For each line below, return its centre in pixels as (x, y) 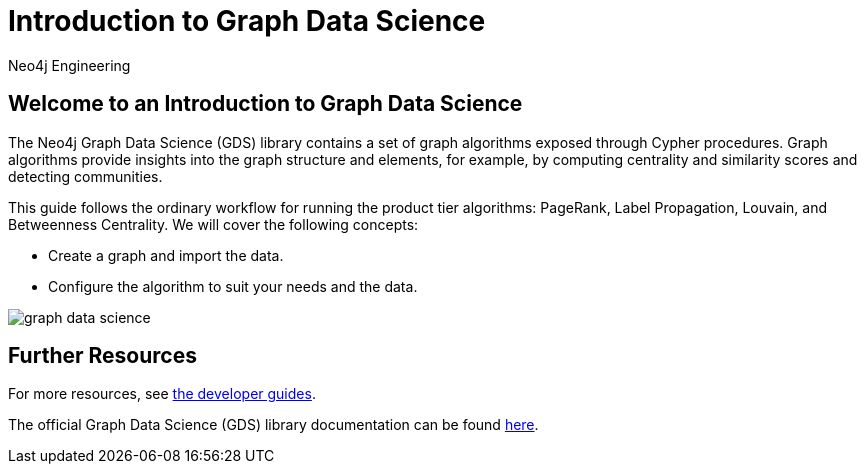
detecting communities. (85, 176)
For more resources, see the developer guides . (162, 394)
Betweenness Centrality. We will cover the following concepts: (213, 224)
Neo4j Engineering (69, 65)
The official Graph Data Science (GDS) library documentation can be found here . (273, 425)
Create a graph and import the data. (166, 255)
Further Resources (102, 356)
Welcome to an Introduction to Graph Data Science (265, 104)
